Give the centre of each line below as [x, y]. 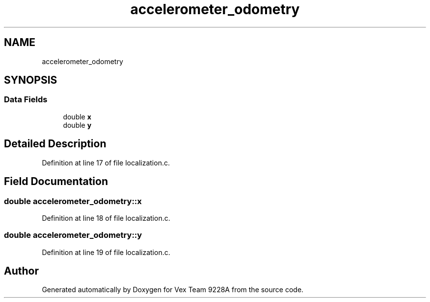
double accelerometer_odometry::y [73, 235]
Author [21, 271]
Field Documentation [56, 182]
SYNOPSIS [31, 80]
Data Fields [26, 100]
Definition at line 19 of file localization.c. [106, 252]
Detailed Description [55, 144]
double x [77, 116]
